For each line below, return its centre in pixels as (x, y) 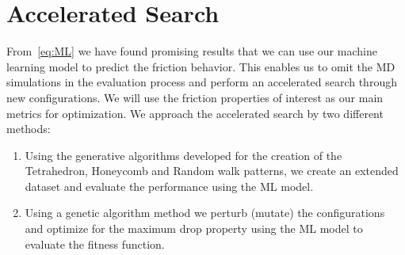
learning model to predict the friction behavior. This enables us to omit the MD (201, 66)
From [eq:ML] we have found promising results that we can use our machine (192, 51)
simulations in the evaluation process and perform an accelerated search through (202, 82)
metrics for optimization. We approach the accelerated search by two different (195, 113)
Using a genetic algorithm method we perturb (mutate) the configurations (205, 213)
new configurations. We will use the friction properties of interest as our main (195, 97)
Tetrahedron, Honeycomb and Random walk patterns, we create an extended (212, 171)
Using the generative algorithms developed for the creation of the (183, 155)
